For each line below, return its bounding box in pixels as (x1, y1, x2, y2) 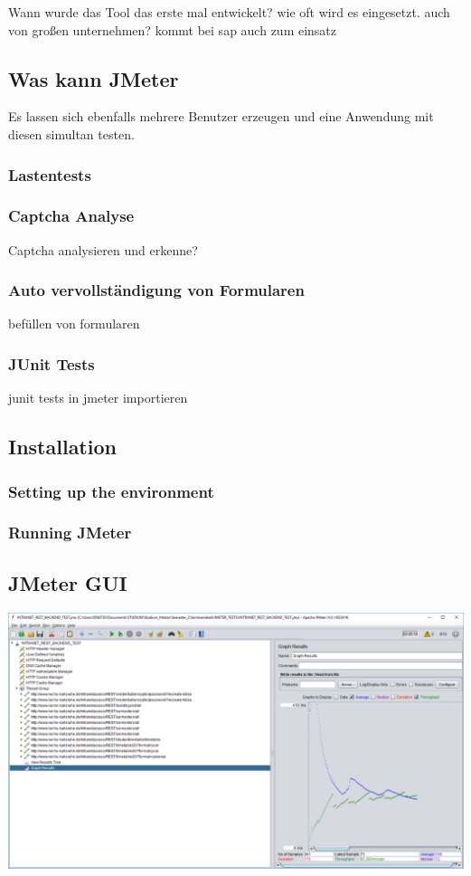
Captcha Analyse (8, 205, 135, 227)
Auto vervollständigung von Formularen (8, 279, 305, 301)
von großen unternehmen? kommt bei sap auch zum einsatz (8, 20, 337, 39)
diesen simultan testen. (8, 124, 135, 143)
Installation (8, 433, 117, 461)
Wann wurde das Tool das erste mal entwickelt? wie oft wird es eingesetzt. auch (8, 3, 450, 21)
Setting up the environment (8, 480, 214, 502)
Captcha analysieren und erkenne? (8, 240, 198, 259)
